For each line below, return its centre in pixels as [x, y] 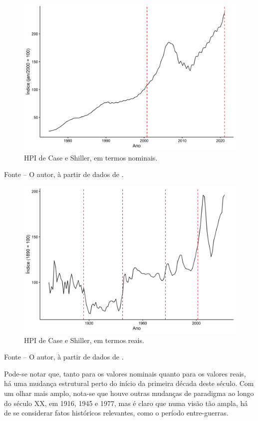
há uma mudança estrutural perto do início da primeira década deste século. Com [129, 383]
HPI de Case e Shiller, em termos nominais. [91, 157]
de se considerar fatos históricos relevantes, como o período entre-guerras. [116, 413]
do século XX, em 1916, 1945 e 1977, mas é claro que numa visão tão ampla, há [126, 403]
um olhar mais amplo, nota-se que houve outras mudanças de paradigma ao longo [129, 393]
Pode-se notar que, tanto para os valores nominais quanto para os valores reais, [125, 373]
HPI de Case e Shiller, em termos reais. [84, 340]
